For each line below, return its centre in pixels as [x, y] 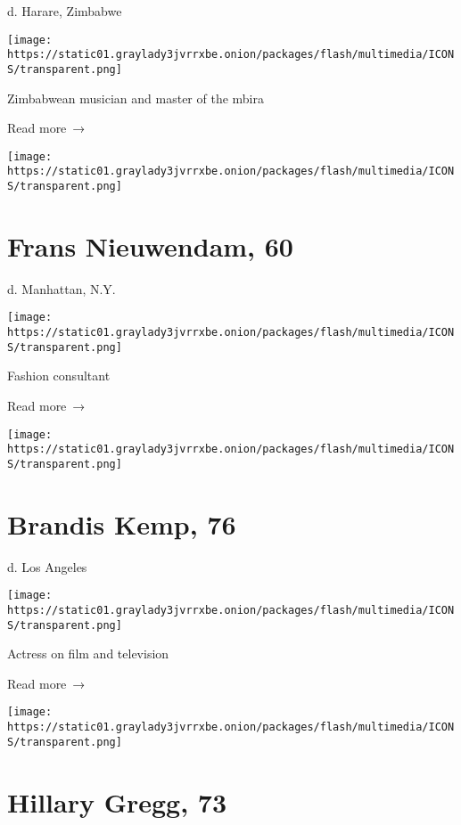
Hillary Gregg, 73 [117, 801]
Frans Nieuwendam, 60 [150, 245]
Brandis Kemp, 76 [122, 523]
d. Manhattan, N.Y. [62, 288]
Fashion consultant [59, 376]
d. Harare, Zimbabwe [65, 11]
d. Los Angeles [47, 566]
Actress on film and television [88, 653]
